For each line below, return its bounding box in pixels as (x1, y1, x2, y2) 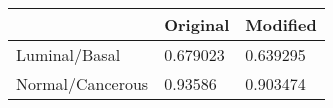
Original (164, 13, 230, 36)
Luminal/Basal (16, 43, 121, 66)
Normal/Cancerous (16, 72, 149, 95)
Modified (245, 13, 317, 36)
